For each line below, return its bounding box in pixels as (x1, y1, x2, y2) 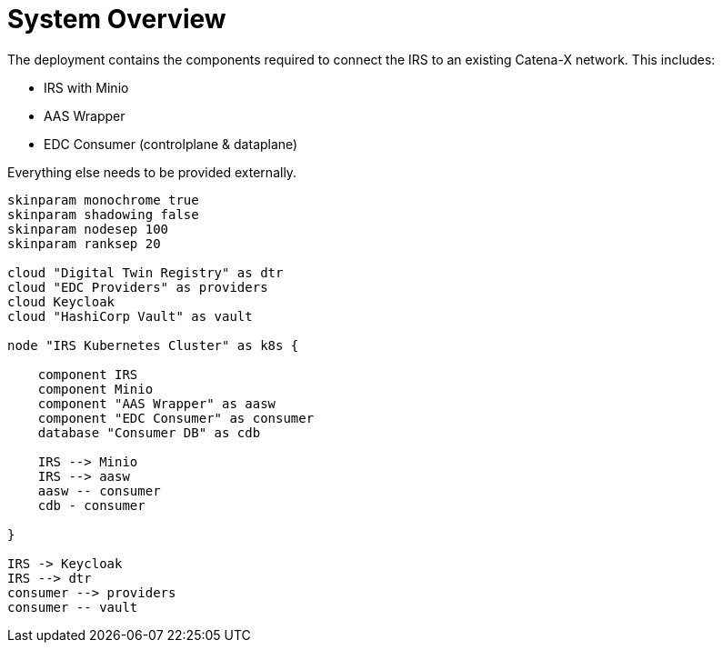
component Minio (37, 381, 154, 396)
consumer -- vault (7, 599, 138, 615)
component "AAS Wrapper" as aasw (37, 395, 276, 411)
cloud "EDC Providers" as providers (7, 279, 268, 295)
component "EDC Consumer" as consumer (37, 410, 315, 425)
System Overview (7, 4, 226, 35)
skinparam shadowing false (7, 206, 199, 222)
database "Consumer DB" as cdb (37, 425, 261, 440)
